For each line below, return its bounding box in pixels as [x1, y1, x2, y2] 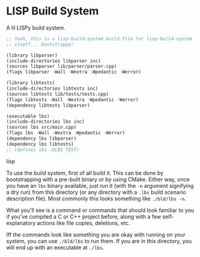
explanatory [6, 219, 36, 226]
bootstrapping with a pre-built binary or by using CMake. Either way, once [6, 176, 190, 183]
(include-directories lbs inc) [6, 119, 85, 125]
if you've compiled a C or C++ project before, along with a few [6, 212, 161, 220]
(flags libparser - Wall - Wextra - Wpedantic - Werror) [6, 69, 142, 75]
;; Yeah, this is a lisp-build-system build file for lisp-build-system [6, 36, 193, 42]
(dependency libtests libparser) [6, 102, 90, 108]
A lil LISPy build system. [6, 24, 66, 31]
